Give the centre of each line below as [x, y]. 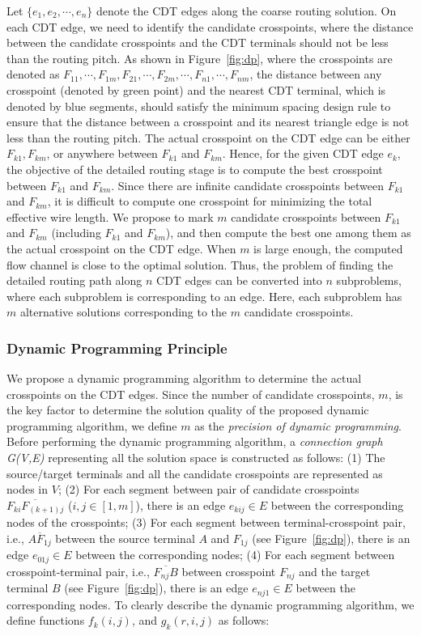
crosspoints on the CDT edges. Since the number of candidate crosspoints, [191, 394]
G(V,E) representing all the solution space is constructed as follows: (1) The [196, 458]
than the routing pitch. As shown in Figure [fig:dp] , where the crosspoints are [200, 58]
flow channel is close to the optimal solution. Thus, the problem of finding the [200, 264]
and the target [335, 571]
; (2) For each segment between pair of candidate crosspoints [208, 489]
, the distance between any [316, 74]
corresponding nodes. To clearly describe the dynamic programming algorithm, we [210, 604]
